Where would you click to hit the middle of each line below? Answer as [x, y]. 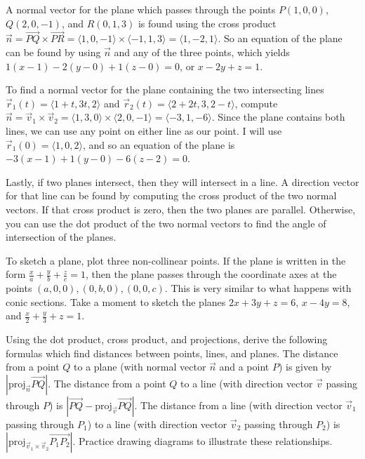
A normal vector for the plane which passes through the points [141, 9]
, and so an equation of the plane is [159, 144]
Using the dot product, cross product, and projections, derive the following [167, 339]
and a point [244, 367]
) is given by [305, 367]
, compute [256, 103]
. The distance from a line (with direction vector [238, 405]
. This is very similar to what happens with [258, 288]
